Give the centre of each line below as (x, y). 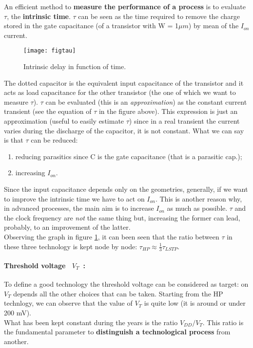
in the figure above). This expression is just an (168, 111)
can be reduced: (54, 140)
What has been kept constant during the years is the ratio (91, 322)
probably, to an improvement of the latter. (67, 227)
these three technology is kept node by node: (71, 246)
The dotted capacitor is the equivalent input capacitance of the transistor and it (124, 82)
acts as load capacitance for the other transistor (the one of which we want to (120, 92)
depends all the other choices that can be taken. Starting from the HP (118, 293)
